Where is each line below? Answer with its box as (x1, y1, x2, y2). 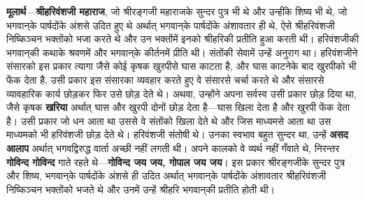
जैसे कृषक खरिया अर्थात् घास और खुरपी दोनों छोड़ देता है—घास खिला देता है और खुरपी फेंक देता (6, 100, 350, 114)
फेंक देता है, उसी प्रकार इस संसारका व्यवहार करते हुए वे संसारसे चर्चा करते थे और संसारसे (6, 72, 324, 87)
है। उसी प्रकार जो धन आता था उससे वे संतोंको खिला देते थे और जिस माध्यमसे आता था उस (6, 113, 331, 128)
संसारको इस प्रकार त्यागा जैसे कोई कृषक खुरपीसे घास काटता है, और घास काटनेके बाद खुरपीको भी (6, 59, 357, 73)
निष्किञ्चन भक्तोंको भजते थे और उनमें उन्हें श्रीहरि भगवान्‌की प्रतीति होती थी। (6, 181, 275, 196)
